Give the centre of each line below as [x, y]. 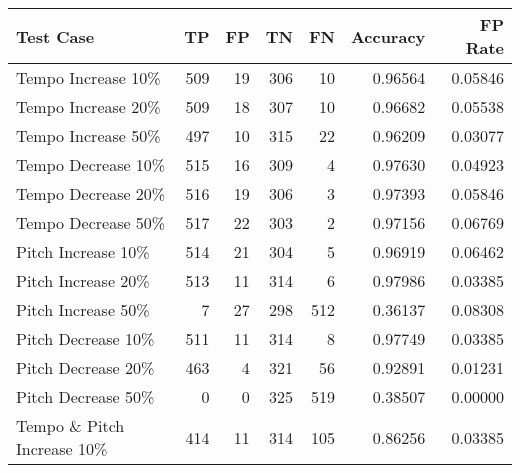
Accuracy [388, 36]
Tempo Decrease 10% [91, 164]
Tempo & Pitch [70, 425]
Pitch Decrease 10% [85, 338]
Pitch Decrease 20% [85, 367]
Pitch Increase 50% [83, 309]
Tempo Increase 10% [88, 77]
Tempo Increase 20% [88, 106]
